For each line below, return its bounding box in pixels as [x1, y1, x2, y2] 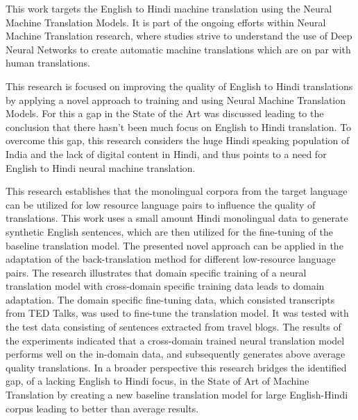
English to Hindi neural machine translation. [6, 160, 196, 175]
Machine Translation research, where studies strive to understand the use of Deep [6, 28, 352, 43]
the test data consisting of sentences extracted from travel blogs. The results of [6, 320, 341, 334]
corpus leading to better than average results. [6, 401, 199, 415]
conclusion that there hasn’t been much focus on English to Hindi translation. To [6, 119, 352, 134]
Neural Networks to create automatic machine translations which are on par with [6, 42, 351, 56]
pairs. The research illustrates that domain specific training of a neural [6, 265, 307, 279]
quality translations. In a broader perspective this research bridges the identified [6, 360, 347, 374]
